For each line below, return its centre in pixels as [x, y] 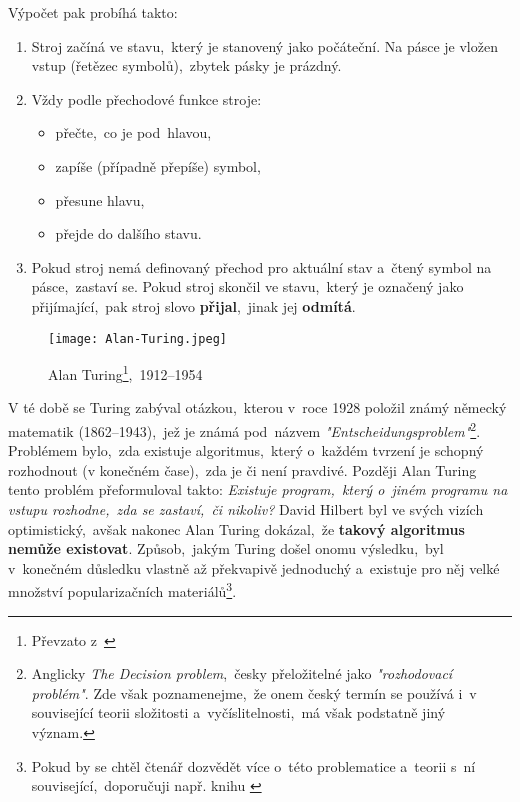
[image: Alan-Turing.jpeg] [137, 338]
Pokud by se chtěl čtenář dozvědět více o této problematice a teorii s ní [253, 765]
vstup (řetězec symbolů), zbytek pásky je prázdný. [186, 65]
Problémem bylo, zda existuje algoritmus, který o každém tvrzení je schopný [246, 450]
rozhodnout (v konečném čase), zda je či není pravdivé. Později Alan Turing [242, 469]
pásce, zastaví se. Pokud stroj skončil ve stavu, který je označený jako [247, 286]
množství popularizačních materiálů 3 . [122, 590]
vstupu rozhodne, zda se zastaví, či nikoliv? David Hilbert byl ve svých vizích [246, 509]
